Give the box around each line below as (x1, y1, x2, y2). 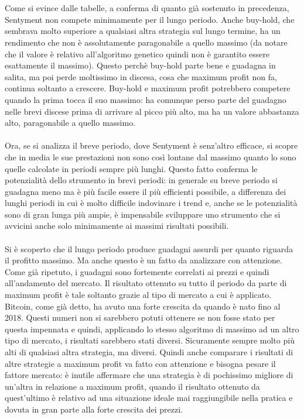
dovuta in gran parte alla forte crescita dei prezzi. (5, 403, 183, 415)
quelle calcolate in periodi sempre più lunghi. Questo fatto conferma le (5, 162, 258, 174)
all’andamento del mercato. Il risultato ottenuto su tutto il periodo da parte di (5, 277, 287, 289)
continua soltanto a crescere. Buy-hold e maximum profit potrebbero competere (5, 82, 291, 94)
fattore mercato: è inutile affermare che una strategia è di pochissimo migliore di (5, 369, 293, 381)
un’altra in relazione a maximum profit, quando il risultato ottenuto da (5, 380, 260, 392)
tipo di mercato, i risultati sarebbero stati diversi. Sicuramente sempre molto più (5, 334, 295, 346)
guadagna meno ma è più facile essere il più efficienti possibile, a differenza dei (5, 185, 286, 197)
